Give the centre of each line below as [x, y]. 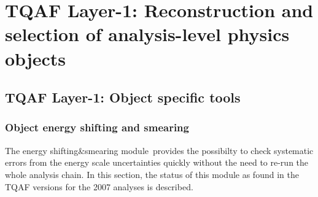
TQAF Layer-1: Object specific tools [123, 97]
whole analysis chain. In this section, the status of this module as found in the [152, 174]
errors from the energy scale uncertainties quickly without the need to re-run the [157, 162]
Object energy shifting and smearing [97, 127]
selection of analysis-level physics [147, 34]
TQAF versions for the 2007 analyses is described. [99, 186]
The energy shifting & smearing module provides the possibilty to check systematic [159, 150]
